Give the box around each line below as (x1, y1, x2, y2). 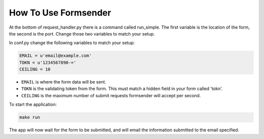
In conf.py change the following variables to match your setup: (9, 40, 135, 46)
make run (19, 115, 41, 120)
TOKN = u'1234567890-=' (19, 60, 77, 65)
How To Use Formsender (9, 7, 111, 18)
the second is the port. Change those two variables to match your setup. (9, 31, 155, 36)
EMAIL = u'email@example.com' (19, 53, 92, 58)
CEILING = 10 (19, 67, 51, 72)
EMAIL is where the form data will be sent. (21, 79, 107, 85)
